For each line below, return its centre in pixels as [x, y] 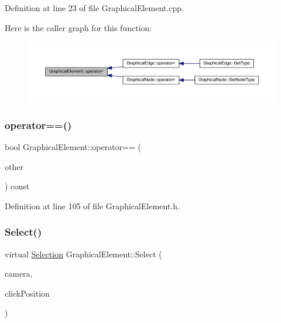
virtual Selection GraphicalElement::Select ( [83, 254]
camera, [19, 273]
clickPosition [27, 293]
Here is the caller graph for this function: [78, 27]
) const [17, 186]
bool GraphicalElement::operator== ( [73, 147]
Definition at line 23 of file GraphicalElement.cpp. [94, 8]
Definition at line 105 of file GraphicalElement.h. [92, 205]
